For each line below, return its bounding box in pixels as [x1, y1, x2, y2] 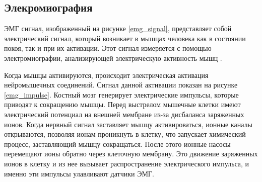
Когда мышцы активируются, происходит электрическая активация [4, 69, 209, 80]
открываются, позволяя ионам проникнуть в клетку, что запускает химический [4, 129, 246, 139]
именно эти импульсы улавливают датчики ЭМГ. [4, 168, 154, 178]
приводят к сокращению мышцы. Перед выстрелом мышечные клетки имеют [4, 99, 241, 110]
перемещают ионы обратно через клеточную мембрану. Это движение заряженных [4, 148, 258, 159]
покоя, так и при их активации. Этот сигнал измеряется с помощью [4, 43, 212, 53]
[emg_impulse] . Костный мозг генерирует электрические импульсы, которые [4, 89, 239, 100]
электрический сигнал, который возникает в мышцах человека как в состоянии [4, 33, 246, 43]
